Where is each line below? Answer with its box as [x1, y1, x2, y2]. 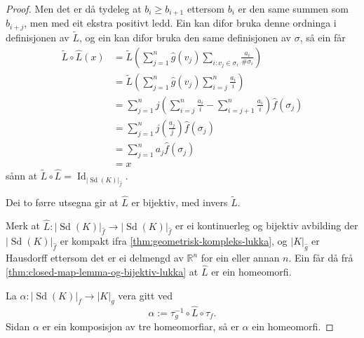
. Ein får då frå [288, 250, 353, 265]
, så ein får [299, 30, 346, 45]
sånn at [6, 168, 38, 183]
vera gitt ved [118, 288, 173, 302]
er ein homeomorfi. [211, 264, 292, 278]
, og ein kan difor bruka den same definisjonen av [79, 30, 291, 45]
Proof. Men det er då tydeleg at [6, 1, 142, 15]
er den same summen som [238, 1, 349, 15]
